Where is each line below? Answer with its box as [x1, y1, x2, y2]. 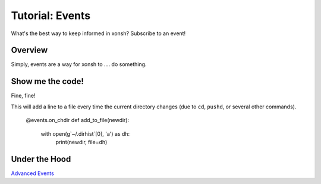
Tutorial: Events [11, 9, 91, 22]
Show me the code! [11, 76, 84, 86]
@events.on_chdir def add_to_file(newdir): [26, 117, 130, 124]
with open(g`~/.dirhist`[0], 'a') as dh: [40, 130, 130, 137]
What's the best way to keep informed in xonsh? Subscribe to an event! [11, 30, 186, 37]
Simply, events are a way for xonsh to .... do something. [11, 61, 147, 68]
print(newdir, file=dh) [55, 138, 108, 145]
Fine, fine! [11, 92, 36, 99]
